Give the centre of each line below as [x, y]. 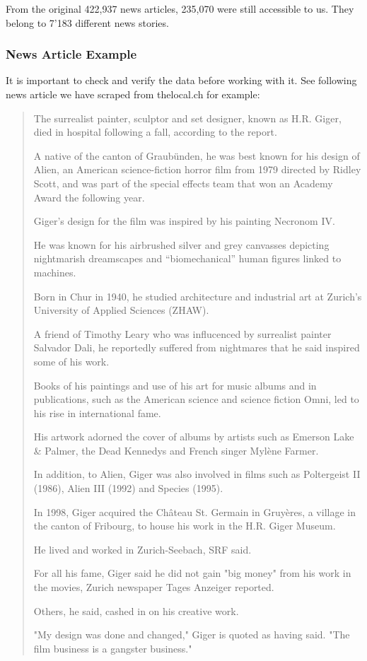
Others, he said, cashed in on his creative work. [136, 610]
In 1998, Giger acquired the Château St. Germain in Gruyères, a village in [194, 511]
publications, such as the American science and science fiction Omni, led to [196, 399]
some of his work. [71, 361]
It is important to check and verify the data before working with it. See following [181, 80]
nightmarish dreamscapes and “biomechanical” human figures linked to [187, 258]
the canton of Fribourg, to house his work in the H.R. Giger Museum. [185, 526]
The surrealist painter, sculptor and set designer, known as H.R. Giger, [187, 118]
